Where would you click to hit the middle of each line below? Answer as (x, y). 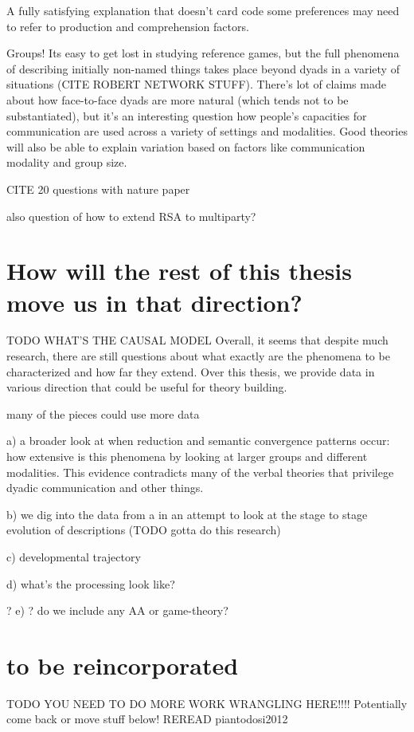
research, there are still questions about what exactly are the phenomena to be (198, 356)
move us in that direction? (154, 302)
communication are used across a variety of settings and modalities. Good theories (207, 131)
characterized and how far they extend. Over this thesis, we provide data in (191, 371)
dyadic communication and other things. (105, 488)
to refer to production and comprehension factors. (128, 26)
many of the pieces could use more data (103, 413)
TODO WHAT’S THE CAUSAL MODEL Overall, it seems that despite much (197, 340)
